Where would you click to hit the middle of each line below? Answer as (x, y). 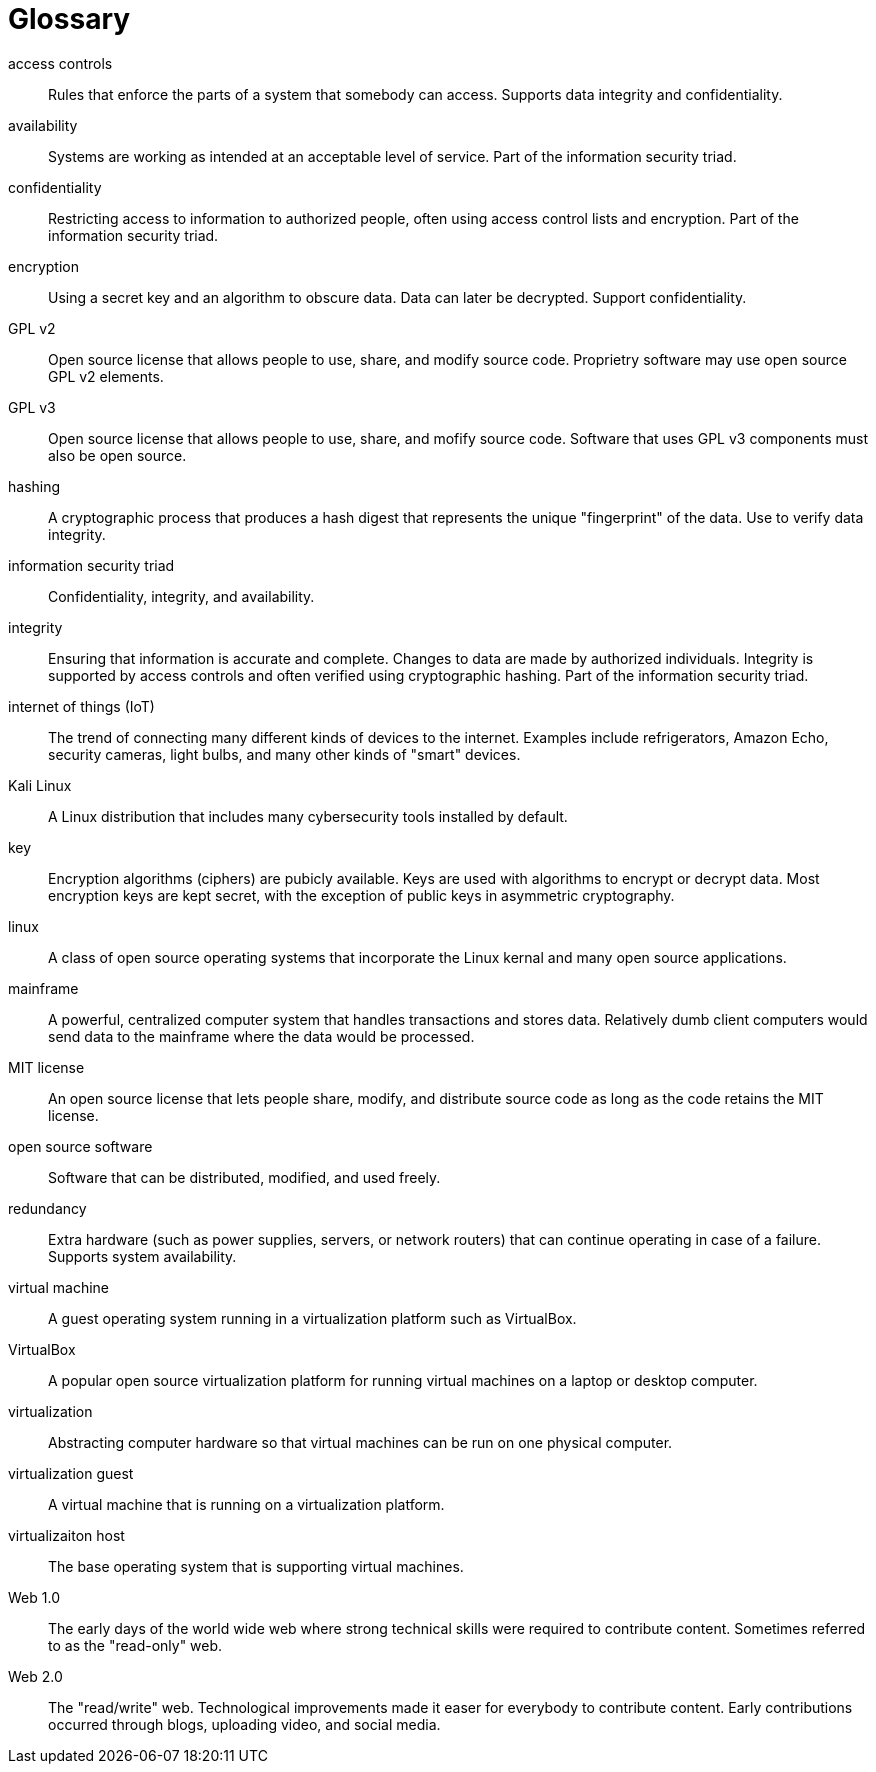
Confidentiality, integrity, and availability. (181, 596)
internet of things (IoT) (81, 706)
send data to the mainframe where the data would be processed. (261, 1036)
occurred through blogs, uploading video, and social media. (244, 1724)
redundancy (47, 1208)
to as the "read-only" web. (135, 1645)
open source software (80, 1146)
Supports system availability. (142, 1256)
